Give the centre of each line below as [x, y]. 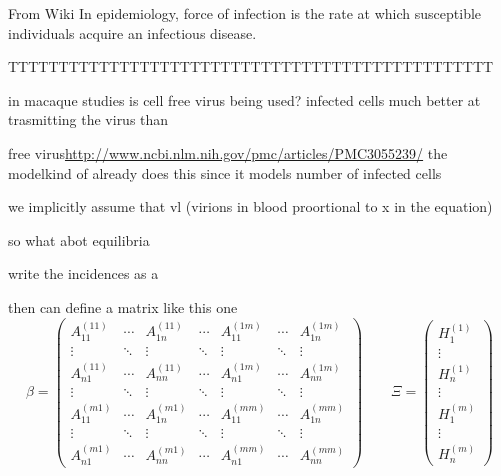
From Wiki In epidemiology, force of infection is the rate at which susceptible [245, 13]
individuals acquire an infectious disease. [132, 32]
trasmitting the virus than [88, 119]
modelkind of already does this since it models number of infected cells [225, 172]
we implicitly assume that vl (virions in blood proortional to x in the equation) [250, 206]
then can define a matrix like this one [123, 306]
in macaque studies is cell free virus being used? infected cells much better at [244, 99]
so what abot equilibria [79, 239]
